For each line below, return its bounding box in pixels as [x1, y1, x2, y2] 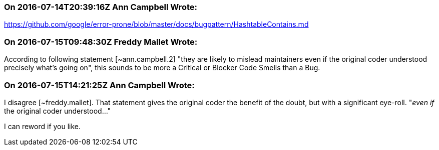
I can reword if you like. [4, 122, 81, 131]
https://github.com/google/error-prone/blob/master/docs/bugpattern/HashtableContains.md [4, 20, 309, 29]
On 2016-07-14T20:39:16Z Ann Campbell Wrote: [4, 2, 197, 12]
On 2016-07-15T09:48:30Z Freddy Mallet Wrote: [4, 36, 198, 47]
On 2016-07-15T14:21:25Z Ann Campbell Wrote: [4, 80, 195, 90]
